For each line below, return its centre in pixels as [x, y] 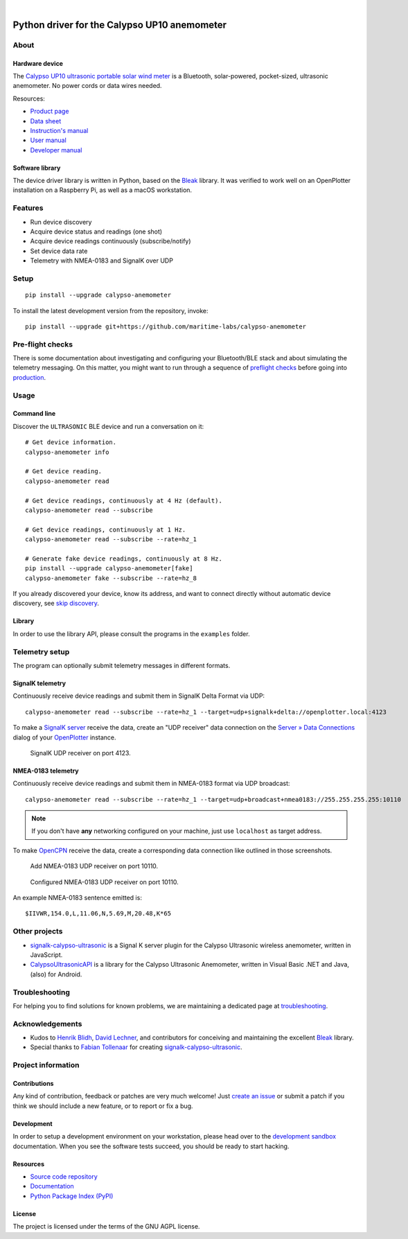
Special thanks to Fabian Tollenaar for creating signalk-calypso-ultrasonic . [136, 1047]
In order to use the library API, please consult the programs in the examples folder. [131, 633]
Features [28, 208]
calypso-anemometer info [67, 452]
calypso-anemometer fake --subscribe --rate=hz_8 [111, 578]
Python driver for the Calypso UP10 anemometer [120, 25]
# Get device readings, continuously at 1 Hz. [106, 529]
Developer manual [56, 150]
